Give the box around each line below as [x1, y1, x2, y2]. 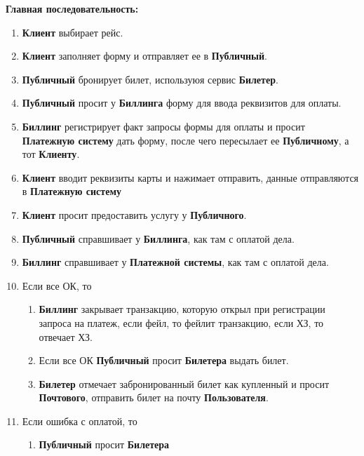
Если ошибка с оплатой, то [22, 413, 137, 428]
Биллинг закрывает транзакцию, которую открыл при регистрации [39, 302, 325, 316]
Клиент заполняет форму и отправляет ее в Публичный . [22, 48, 268, 63]
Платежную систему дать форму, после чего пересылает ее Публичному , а [22, 133, 349, 147]
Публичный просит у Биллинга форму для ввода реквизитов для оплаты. [22, 95, 342, 110]
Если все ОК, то [22, 278, 92, 293]
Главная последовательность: [6, 1, 139, 15]
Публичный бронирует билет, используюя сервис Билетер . [22, 72, 278, 86]
